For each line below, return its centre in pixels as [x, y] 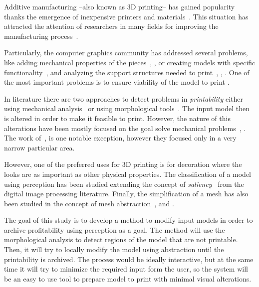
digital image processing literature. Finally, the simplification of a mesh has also [126, 194]
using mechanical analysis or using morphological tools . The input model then [127, 108]
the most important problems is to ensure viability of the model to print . [117, 82]
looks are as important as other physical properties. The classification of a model [128, 174]
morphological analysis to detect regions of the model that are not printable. [121, 239]
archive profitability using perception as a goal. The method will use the [115, 229]
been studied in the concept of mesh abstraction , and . [89, 203]
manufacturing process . [41, 36]
